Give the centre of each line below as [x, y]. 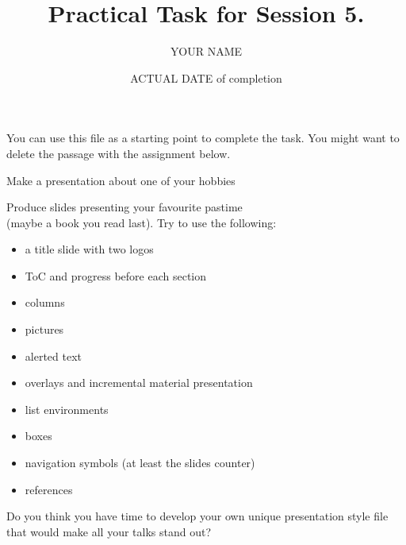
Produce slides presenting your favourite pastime [124, 207]
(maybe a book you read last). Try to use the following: [142, 222]
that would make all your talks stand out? [109, 531]
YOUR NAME [206, 51]
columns [45, 302]
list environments [67, 409]
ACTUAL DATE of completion [206, 77]
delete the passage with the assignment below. [119, 153]
